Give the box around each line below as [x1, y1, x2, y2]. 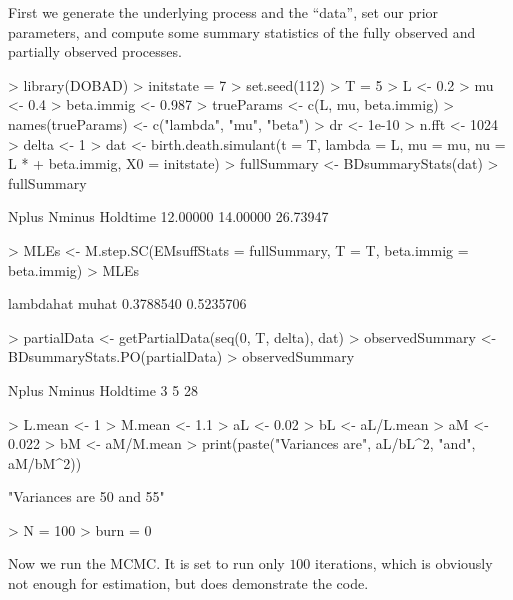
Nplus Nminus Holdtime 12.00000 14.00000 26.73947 [8, 206, 329, 227]
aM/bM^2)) [8, 452, 82, 473]
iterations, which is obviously [315, 553, 493, 574]
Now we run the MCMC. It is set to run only [8, 553, 285, 574]
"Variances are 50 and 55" [8, 486, 165, 507]
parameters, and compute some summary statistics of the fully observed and [8, 21, 476, 42]
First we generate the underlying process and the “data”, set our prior [8, 2, 439, 22]
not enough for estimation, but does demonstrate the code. [8, 573, 369, 594]
